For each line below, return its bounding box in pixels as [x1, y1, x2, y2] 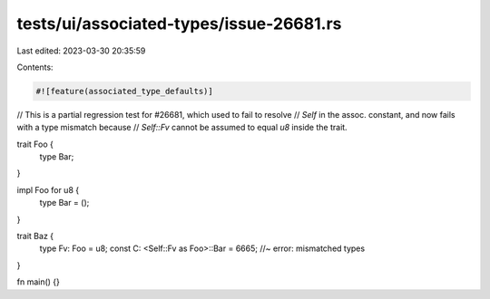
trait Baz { [16, 231, 54, 242]
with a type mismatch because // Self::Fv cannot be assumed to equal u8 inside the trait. [16, 122, 348, 133]
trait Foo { [16, 139, 54, 149]
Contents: [16, 62, 54, 72]
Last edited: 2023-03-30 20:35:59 [16, 45, 146, 56]
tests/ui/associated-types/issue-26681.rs [16, 14, 342, 34]
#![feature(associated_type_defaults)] [35, 86, 213, 96]
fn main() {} [16, 276, 61, 287]
